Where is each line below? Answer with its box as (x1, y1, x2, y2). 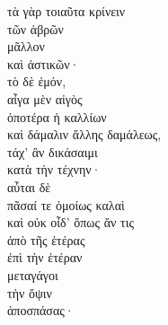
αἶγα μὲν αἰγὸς (7, 89, 83, 108)
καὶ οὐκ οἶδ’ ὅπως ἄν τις (7, 213, 135, 232)
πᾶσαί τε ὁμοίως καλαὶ (7, 195, 125, 214)
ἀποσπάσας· (7, 301, 75, 320)
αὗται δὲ (7, 177, 51, 196)
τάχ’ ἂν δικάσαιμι (7, 142, 98, 161)
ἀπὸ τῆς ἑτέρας (7, 230, 85, 249)
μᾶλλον (7, 37, 45, 56)
